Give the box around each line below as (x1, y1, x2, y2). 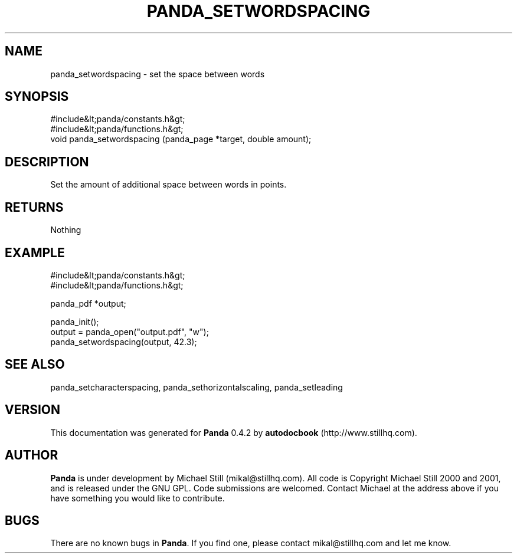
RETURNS (5, 199, 64, 215)
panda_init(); (50, 316, 99, 327)
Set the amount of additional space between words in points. (50, 179, 287, 190)
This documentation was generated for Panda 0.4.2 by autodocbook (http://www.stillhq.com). (50, 427, 417, 438)
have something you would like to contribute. (50, 493, 225, 503)
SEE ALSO (5, 357, 65, 372)
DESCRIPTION (5, 154, 89, 169)
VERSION (5, 402, 61, 418)
